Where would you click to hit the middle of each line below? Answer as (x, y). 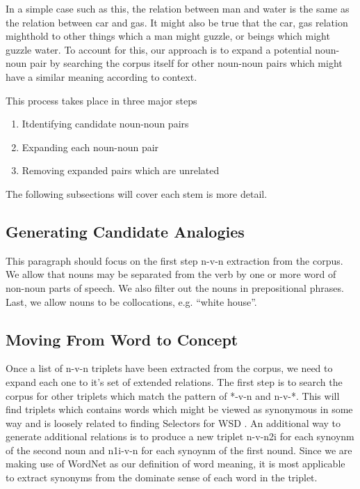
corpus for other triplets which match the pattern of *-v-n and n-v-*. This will (173, 395)
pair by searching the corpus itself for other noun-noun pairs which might (186, 63)
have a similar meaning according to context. (101, 76)
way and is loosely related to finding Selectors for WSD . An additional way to (173, 422)
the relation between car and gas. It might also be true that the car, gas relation (177, 22)
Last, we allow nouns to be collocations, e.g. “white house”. (131, 301)
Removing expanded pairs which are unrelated (121, 170)
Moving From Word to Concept (122, 339)
